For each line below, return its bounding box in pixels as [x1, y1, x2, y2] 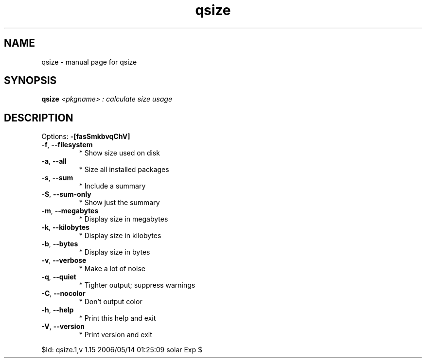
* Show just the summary [79, 198, 160, 207]
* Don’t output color [79, 297, 142, 306]
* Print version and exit [79, 330, 152, 339]
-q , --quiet [41, 273, 76, 281]
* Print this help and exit [79, 314, 156, 323]
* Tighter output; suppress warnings [79, 281, 195, 290]
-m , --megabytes [41, 207, 99, 215]
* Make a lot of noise [79, 264, 145, 273]
